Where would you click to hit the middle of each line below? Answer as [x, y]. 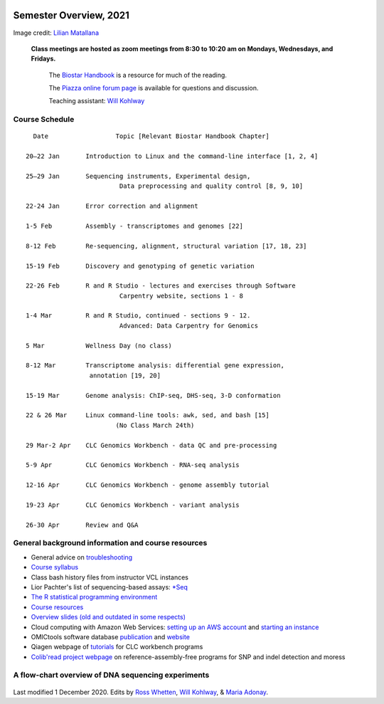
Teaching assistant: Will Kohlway [97, 101]
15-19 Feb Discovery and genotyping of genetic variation [140, 266]
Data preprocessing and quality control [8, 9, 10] [211, 186]
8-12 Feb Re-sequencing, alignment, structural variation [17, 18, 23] [166, 246]
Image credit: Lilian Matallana [56, 33]
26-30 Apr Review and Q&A [82, 525]
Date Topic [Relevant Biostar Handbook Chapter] [151, 136]
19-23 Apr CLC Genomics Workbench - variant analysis [133, 505]
